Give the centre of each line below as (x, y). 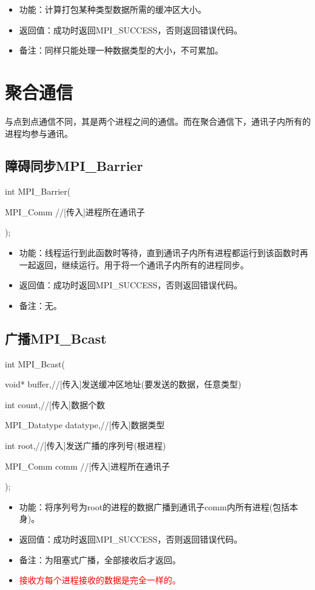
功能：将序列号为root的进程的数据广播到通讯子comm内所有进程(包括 (154, 506)
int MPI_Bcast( (35, 363)
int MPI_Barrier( (38, 191)
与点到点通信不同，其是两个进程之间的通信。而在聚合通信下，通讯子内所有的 (158, 121)
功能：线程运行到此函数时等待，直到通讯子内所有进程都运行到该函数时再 (164, 253)
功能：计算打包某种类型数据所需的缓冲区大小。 (113, 9)
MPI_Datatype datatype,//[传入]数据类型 (85, 425)
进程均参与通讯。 (39, 133)
